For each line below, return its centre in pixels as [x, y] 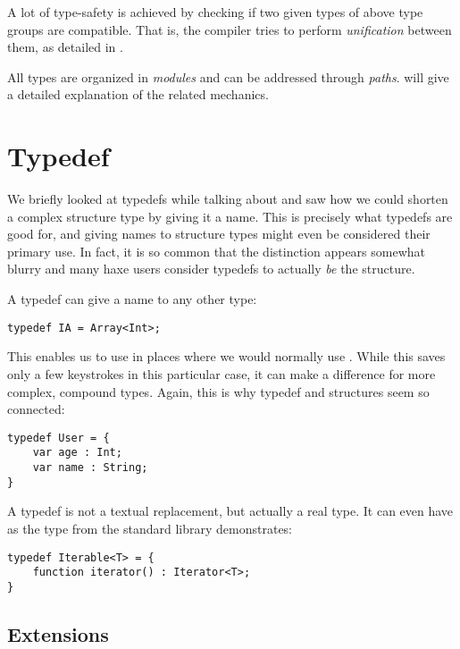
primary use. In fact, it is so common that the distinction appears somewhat [217, 251]
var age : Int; [77, 453]
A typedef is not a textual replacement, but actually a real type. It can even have [230, 511]
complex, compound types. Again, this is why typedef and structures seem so [218, 391]
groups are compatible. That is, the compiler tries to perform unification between [230, 29]
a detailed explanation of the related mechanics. [138, 94]
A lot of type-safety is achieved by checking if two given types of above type [215, 12]
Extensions [58, 633]
